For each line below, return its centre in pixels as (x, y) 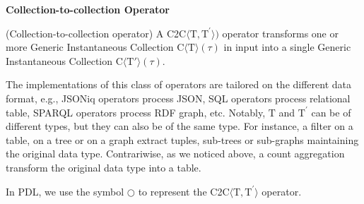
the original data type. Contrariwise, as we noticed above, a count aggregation (175, 154)
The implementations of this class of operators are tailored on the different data (179, 84)
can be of (331, 112)
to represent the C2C (184, 191)
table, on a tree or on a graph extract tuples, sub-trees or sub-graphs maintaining (182, 139)
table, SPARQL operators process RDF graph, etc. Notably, (136, 112)
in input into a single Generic (287, 47)
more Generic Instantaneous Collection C (95, 47)
